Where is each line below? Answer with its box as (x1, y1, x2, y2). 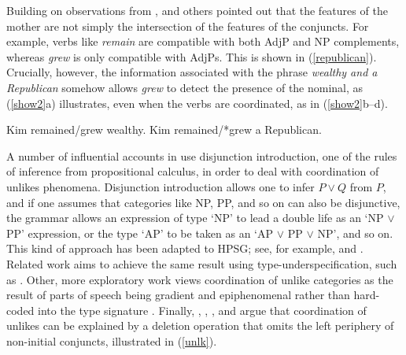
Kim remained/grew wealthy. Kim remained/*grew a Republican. (6, 121, 322, 138)
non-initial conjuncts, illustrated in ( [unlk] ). (6, 332, 217, 349)
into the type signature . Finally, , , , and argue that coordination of (38, 301, 367, 318)
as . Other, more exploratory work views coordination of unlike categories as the (6, 271, 393, 287)
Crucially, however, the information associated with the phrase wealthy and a (6, 64, 378, 80)
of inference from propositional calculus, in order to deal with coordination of (6, 163, 379, 179)
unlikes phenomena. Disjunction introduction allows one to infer (6, 178, 315, 194)
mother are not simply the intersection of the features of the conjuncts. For (6, 17, 369, 34)
